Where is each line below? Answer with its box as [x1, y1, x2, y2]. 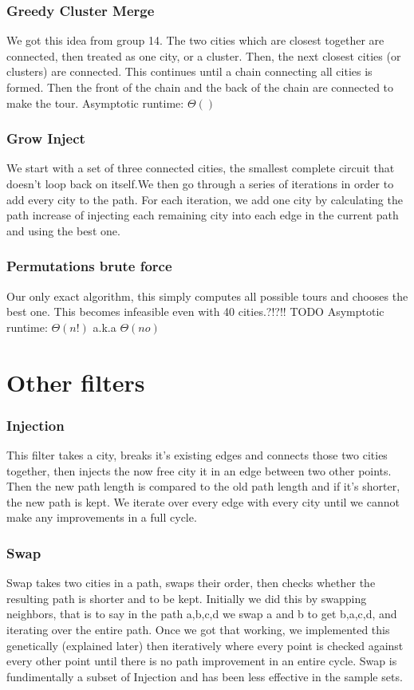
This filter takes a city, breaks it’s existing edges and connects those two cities [6, 446, 388, 463]
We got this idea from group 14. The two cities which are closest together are [6, 32, 384, 49]
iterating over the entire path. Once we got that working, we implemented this [6, 621, 390, 637]
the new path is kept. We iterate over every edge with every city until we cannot [6, 493, 400, 510]
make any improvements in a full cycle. [6, 509, 197, 526]
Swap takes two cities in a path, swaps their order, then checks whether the [6, 574, 376, 591]
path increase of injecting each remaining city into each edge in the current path [6, 207, 399, 223]
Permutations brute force [6, 256, 172, 276]
